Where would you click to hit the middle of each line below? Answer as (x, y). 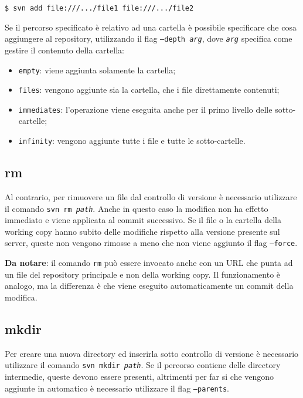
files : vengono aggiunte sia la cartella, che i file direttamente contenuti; (149, 90)
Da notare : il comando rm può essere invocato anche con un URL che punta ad (149, 263)
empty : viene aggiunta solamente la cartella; (97, 70)
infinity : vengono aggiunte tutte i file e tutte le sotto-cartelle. (132, 141)
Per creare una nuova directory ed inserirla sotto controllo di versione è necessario (152, 353)
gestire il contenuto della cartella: (64, 50)
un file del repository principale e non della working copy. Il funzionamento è (143, 274)
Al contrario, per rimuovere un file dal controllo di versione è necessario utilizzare (151, 196)
